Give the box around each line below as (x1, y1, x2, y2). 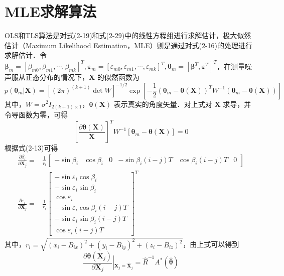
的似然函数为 (97, 72, 139, 82)
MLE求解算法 (5, 1, 97, 22)
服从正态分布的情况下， (11, 72, 89, 82)
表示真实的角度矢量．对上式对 (113, 98, 212, 109)
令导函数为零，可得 (5, 109, 68, 120)
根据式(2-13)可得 (5, 143, 58, 153)
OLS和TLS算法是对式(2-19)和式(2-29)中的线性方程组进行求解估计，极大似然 (5, 30, 251, 41)
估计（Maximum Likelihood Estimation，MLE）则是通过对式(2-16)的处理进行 (5, 40, 253, 50)
